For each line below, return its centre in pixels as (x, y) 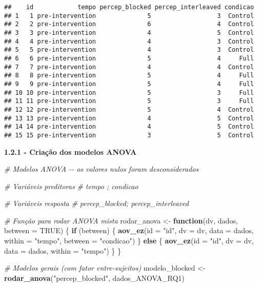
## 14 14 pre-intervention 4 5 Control (129, 127)
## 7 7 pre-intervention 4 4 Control (129, 67)
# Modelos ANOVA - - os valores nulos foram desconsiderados (101, 169)
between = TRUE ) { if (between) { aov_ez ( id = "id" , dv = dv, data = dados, (129, 230)
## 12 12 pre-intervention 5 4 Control (129, 109)
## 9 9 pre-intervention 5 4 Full (129, 84)
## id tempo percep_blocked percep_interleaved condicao (129, 7)
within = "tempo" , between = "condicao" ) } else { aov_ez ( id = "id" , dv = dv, (129, 241)
